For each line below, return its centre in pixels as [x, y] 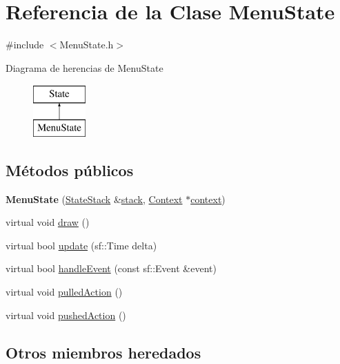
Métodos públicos [70, 170]
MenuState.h [87, 45]
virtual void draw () [48, 222]
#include [25, 45]
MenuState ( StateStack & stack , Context [94, 199]
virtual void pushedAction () [66, 315]
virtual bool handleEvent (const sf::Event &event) [111, 268]
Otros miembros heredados [103, 352]
